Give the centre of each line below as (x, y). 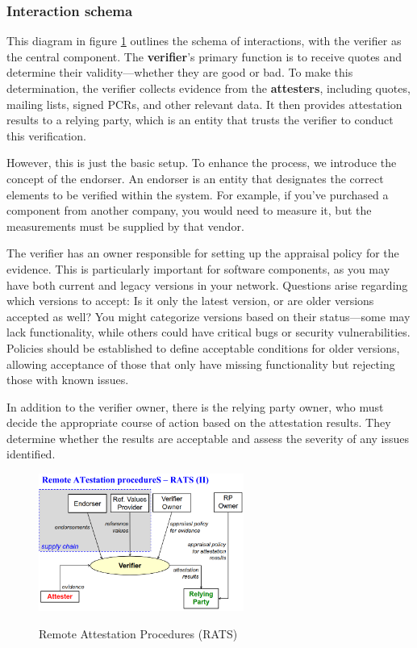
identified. (31, 454)
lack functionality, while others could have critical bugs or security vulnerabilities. (208, 332)
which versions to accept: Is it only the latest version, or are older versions (190, 301)
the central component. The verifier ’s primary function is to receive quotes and (204, 56)
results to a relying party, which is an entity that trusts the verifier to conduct (200, 120)
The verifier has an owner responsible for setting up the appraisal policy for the (203, 253)
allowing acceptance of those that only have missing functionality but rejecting (201, 364)
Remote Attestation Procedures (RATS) (138, 633)
